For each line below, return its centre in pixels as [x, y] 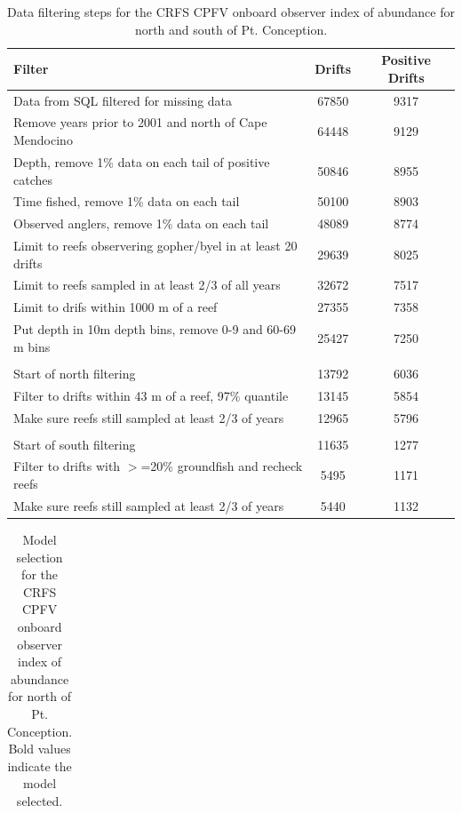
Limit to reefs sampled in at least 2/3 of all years [147, 285]
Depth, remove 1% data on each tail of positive [142, 161]
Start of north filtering [75, 373]
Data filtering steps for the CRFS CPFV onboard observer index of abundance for [231, 12]
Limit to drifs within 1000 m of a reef [115, 307]
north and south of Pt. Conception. [231, 29]
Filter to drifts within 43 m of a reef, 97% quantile [151, 395]
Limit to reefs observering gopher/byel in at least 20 [155, 246]
